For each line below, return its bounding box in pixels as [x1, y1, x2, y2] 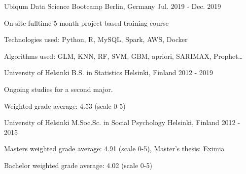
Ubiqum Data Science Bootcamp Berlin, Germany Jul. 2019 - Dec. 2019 [4, 1, 221, 11]
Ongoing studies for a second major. [4, 84, 113, 94]
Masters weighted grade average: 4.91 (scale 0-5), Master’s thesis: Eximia [4, 143, 225, 154]
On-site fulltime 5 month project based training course [4, 17, 169, 28]
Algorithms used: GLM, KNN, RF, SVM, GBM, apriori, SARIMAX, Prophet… [4, 50, 243, 61]
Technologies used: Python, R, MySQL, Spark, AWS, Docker [4, 34, 188, 44]
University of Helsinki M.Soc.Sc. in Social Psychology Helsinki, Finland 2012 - [4, 117, 240, 128]
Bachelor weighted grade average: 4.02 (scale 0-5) [4, 160, 152, 170]
